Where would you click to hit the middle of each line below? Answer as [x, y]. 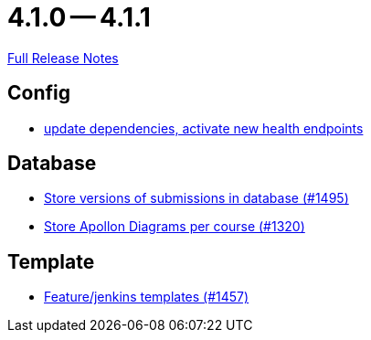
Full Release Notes [63, 58]
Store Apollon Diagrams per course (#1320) [175, 227]
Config [39, 93]
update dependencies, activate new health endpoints [204, 128]
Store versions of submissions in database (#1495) [196, 198]
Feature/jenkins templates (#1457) [147, 297]
